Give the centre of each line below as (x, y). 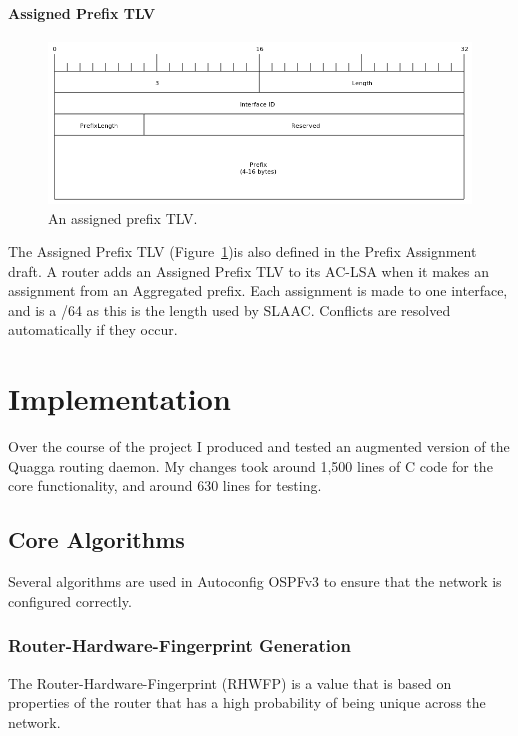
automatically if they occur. (93, 329)
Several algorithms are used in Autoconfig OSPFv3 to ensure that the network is (255, 581)
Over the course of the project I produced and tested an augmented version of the (259, 446)
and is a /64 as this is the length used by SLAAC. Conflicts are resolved (229, 309)
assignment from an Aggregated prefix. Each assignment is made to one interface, (258, 290)
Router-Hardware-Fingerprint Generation (179, 645)
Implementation (119, 398)
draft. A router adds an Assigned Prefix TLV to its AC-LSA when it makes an (248, 270)
